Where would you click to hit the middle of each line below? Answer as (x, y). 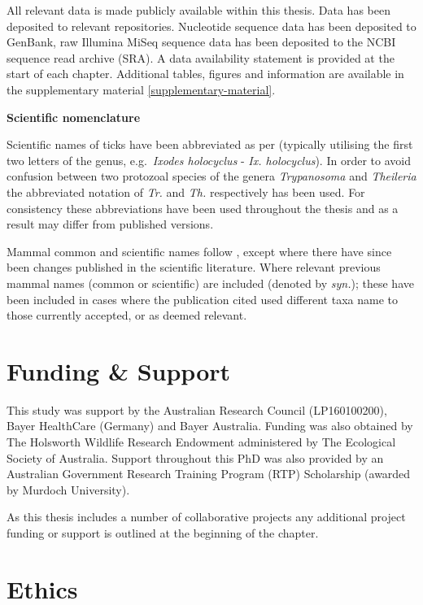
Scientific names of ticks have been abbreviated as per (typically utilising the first (210, 144)
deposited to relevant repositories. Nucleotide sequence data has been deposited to (211, 26)
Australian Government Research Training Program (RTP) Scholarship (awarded (209, 474)
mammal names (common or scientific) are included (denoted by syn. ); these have (210, 283)
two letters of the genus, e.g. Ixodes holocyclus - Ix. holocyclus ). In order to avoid (209, 160)
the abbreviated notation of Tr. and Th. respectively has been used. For (186, 192)
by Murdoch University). (68, 489)
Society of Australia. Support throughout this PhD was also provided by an (195, 457)
